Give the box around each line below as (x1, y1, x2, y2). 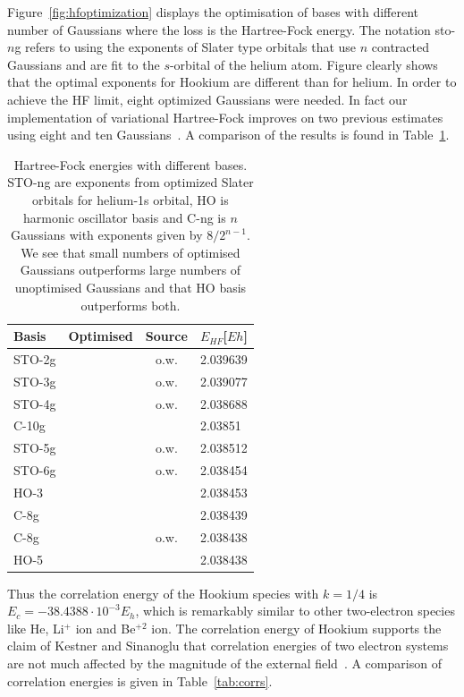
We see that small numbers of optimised (21, 242, 240, 261)
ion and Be (75, 618, 136, 637)
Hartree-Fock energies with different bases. (13, 155, 248, 174)
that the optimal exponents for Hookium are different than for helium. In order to (7, 72, 457, 91)
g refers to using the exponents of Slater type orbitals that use (14, 38, 357, 56)
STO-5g (13, 438, 56, 457)
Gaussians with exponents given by (10, 225, 203, 244)
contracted (371, 38, 430, 56)
